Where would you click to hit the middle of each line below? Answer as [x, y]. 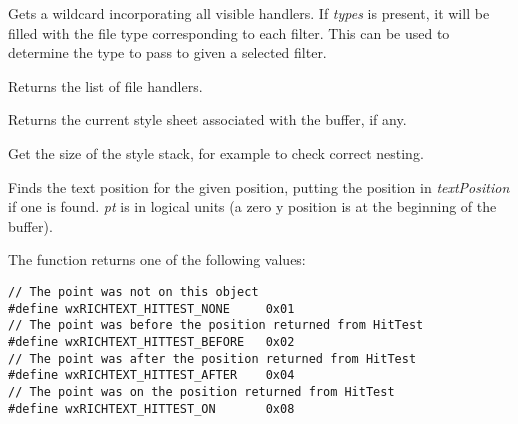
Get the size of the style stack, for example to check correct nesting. [216, 152]
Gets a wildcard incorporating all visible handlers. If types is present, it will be [249, 13]
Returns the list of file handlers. [105, 85]
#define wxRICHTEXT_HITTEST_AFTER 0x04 [151, 375]
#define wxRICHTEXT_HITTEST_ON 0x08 [151, 408]
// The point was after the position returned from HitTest [212, 358]
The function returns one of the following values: [157, 259]
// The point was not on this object [133, 291]
